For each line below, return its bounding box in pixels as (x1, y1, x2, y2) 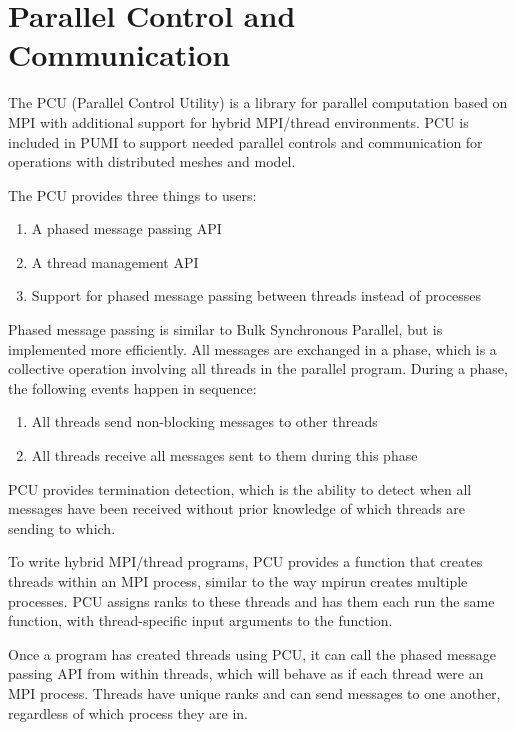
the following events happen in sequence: (8, 377, 257, 398)
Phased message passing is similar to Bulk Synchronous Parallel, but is (8, 319, 443, 340)
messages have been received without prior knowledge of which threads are (8, 498, 466, 519)
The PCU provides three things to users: (8, 184, 257, 205)
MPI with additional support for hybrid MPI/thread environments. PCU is (8, 111, 469, 132)
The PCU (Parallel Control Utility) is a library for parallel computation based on (8, 92, 508, 113)
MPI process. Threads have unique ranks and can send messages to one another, (8, 682, 501, 703)
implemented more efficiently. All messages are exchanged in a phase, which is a (8, 338, 497, 359)
